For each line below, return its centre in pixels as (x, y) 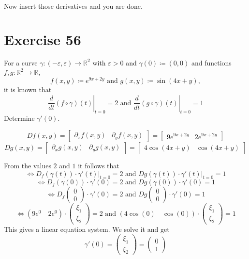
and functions (211, 62)
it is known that (28, 89)
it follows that (99, 165)
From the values (28, 165)
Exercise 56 (43, 39)
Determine (19, 118)
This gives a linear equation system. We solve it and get (87, 229)
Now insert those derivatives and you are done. (73, 6)
